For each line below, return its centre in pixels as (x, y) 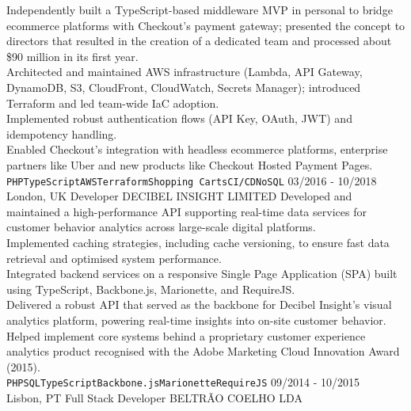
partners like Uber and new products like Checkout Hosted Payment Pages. (190, 164)
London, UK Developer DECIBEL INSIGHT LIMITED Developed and (179, 196)
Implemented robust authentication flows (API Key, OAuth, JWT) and (179, 118)
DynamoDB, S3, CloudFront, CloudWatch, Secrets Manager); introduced (184, 87)
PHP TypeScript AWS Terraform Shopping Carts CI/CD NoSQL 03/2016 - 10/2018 (192, 180)
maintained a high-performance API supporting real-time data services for (186, 211)
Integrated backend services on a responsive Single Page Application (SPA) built (202, 274)
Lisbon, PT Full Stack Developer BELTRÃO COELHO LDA (154, 397)
